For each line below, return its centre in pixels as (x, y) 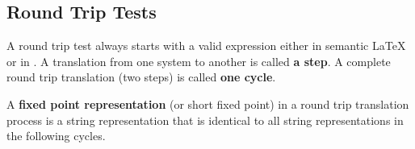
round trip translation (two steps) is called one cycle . (141, 77)
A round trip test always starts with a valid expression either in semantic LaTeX (206, 46)
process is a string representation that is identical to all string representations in (205, 120)
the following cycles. (56, 136)
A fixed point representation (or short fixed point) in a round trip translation (208, 103)
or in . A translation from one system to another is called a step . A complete (199, 61)
